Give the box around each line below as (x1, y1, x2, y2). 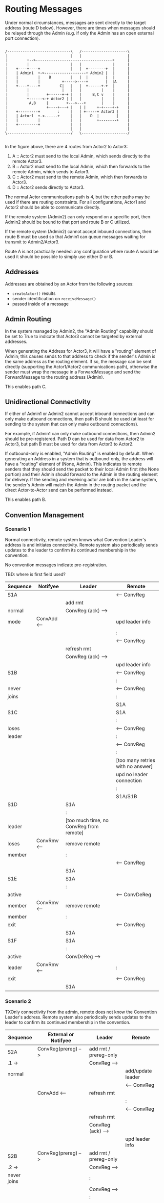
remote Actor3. (12, 158, 43, 164)
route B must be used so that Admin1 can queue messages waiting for (5, 234, 145, 239)
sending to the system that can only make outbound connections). (5, 421, 139, 427)
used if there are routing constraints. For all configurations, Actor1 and (5, 199, 146, 205)
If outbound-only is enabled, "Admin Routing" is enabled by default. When (5, 450, 154, 457)
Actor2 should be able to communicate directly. (5, 204, 101, 210)
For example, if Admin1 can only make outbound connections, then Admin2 (5, 431, 156, 437)
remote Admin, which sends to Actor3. (12, 168, 90, 175)
